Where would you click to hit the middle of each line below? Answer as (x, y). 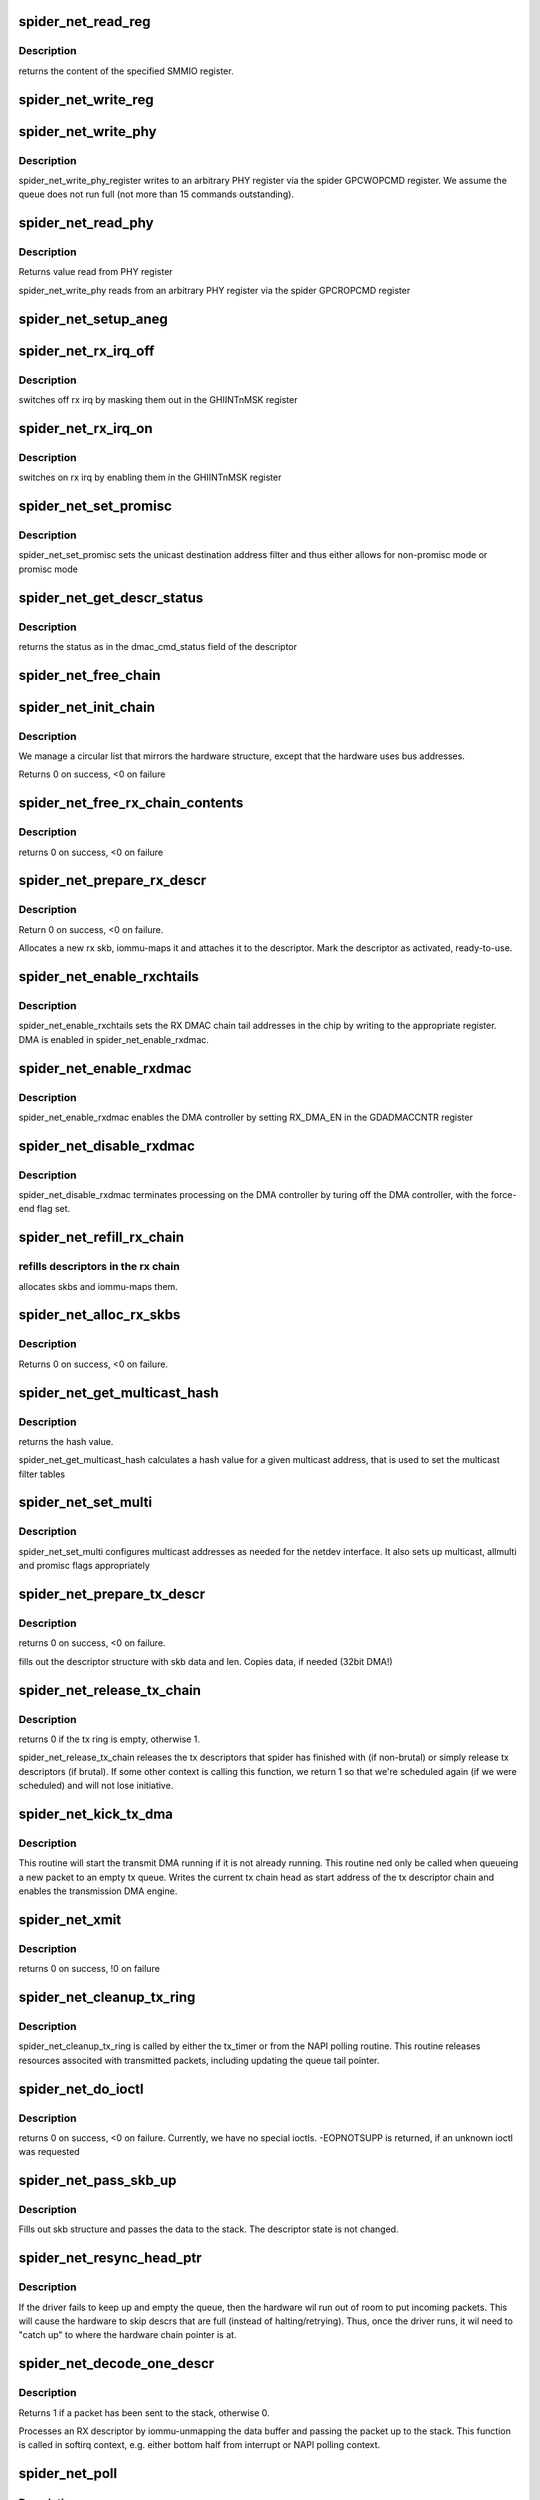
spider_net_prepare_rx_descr (112, 880)
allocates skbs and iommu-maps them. (98, 1286)
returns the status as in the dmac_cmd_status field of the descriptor (158, 646)
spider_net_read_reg (84, 21)
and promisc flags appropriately (84, 1566)
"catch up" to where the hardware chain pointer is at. (127, 2335)
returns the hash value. (66, 1441)
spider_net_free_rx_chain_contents (131, 803)
